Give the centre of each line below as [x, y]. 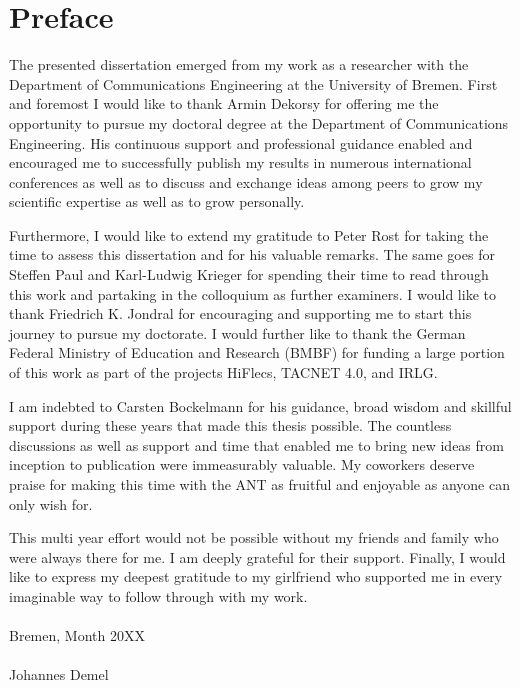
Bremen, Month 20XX [77, 635]
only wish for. [51, 503]
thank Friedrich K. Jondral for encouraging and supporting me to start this [240, 313]
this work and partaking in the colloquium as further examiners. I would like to [252, 293]
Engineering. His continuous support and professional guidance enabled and [241, 142]
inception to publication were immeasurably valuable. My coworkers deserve [242, 464]
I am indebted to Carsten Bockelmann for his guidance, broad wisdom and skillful [260, 405]
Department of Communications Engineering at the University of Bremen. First [253, 83]
